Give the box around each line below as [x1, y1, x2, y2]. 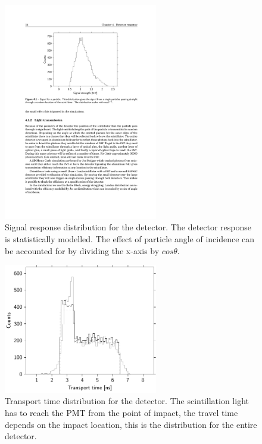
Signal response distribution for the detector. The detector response [5, 221, 252, 233]
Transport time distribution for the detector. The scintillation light [5, 395, 249, 407]
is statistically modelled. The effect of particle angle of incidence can [5, 232, 255, 245]
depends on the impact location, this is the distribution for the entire [5, 418, 257, 430]
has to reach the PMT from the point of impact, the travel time [5, 406, 238, 418]
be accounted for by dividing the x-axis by [5, 244, 160, 257]
